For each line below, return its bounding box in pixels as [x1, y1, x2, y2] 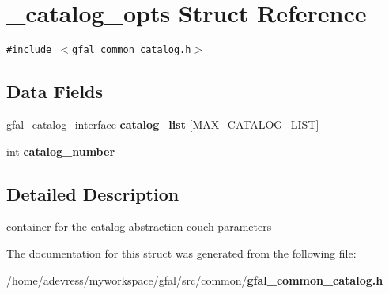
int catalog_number [6, 142, 115, 159]
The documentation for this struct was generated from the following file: [6, 244, 357, 261]
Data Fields [6, 79, 104, 104]
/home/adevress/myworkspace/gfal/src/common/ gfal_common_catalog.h [6, 271, 383, 288]
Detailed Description [6, 181, 179, 205]
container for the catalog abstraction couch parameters [6, 218, 272, 235]
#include [6, 44, 52, 56]
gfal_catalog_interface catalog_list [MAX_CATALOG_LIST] [6, 115, 319, 132]
